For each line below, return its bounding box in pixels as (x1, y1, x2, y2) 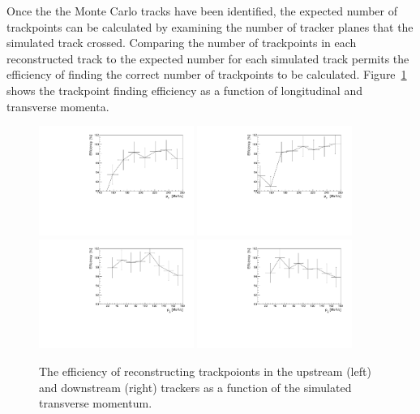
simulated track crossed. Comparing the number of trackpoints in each (6, 34, 357, 51)
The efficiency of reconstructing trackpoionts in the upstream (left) (39, 363, 371, 380)
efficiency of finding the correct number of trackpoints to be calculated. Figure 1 (6, 66, 407, 83)
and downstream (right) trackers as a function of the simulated (39, 378, 352, 395)
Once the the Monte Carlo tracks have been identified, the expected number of (6, 2, 398, 19)
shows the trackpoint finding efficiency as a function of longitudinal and (6, 81, 362, 98)
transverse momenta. (6, 97, 109, 114)
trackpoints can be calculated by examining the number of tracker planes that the (6, 18, 414, 35)
